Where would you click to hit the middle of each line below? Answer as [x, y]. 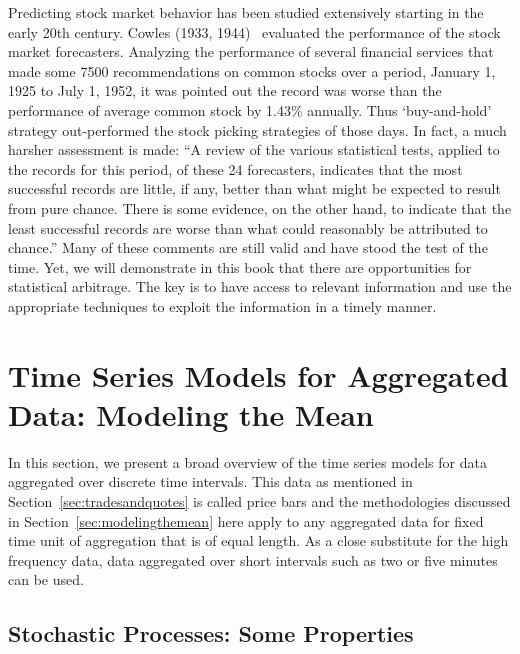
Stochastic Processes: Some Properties [211, 633]
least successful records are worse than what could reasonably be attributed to [248, 227]
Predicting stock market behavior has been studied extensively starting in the [246, 12]
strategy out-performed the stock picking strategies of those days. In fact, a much [257, 129]
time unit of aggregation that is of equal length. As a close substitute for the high [258, 540]
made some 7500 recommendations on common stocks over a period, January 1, [252, 70]
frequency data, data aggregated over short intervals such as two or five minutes [253, 559]
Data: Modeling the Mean [191, 413]
